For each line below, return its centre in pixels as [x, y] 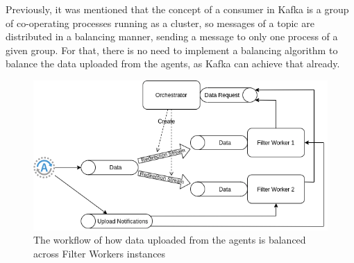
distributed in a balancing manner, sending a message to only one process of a [172, 36]
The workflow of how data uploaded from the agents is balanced [170, 240]
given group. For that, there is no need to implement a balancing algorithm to [172, 50]
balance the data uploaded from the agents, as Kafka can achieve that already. [173, 63]
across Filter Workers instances [100, 253]
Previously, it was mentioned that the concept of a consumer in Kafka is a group [177, 9]
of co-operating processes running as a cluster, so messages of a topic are [160, 23]
